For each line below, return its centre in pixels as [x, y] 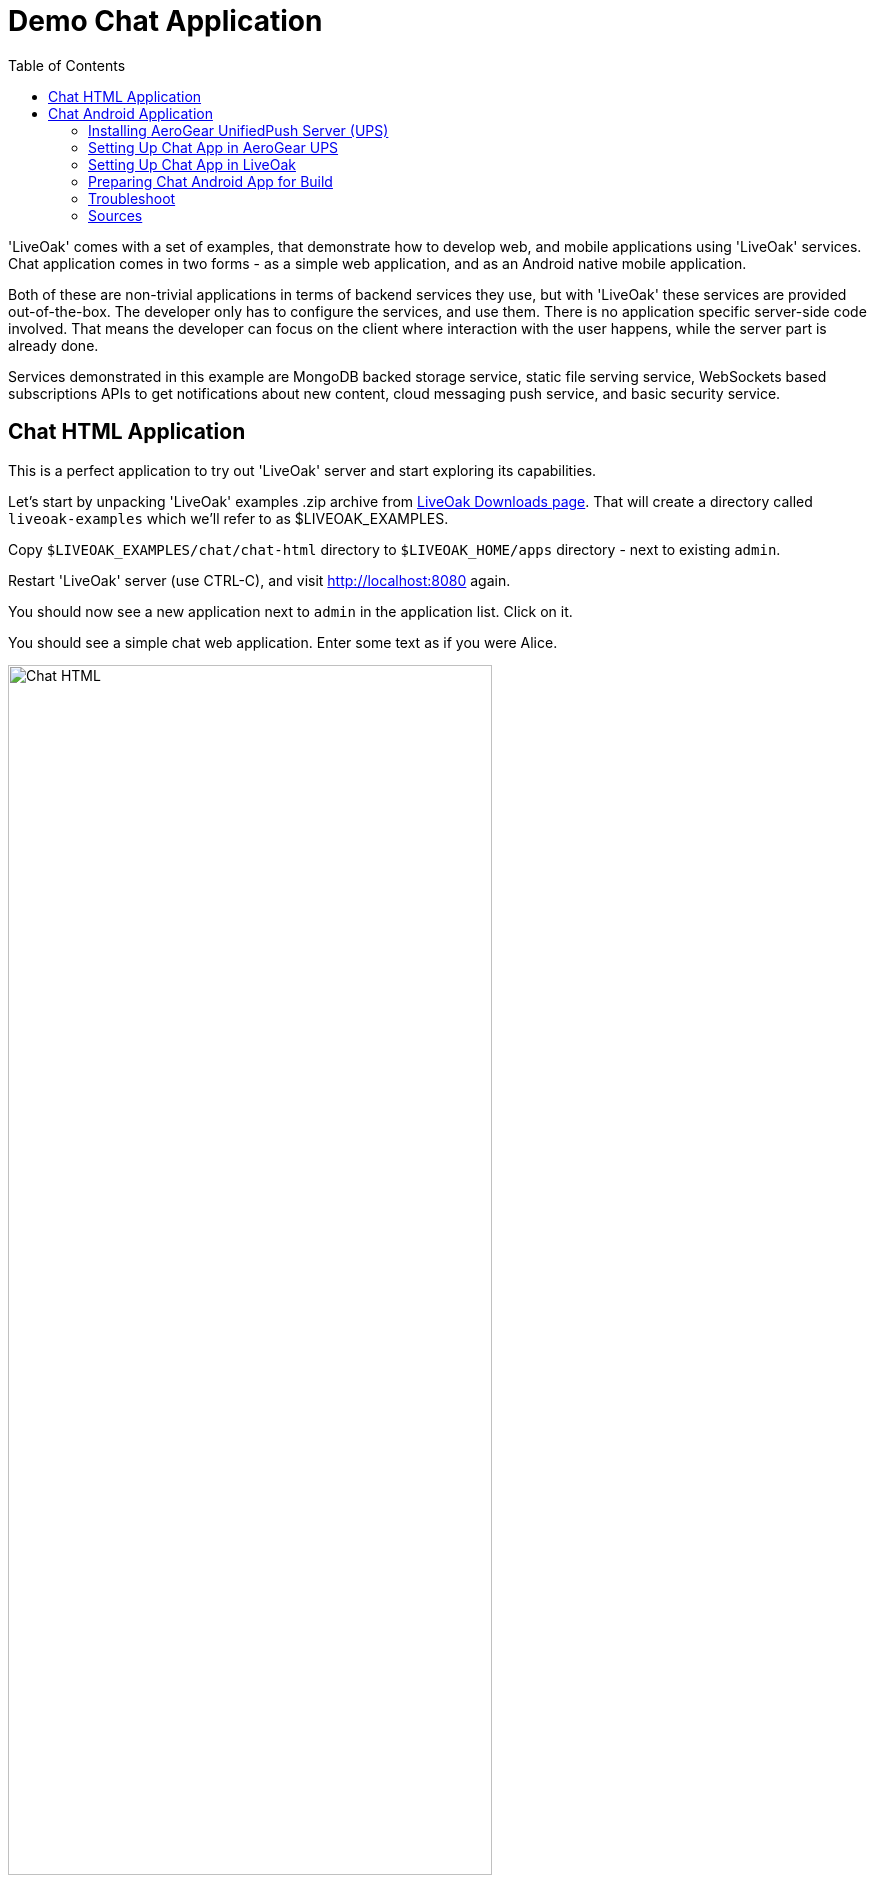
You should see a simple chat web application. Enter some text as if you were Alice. [283, 642]
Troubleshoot [132, 198]
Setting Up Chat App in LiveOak [192, 164]
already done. [53, 345]
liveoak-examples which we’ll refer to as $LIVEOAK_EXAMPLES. [228, 518]
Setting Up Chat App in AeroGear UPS [213, 147]
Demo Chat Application [165, 21]
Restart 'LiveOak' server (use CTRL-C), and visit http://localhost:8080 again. [259, 580]
